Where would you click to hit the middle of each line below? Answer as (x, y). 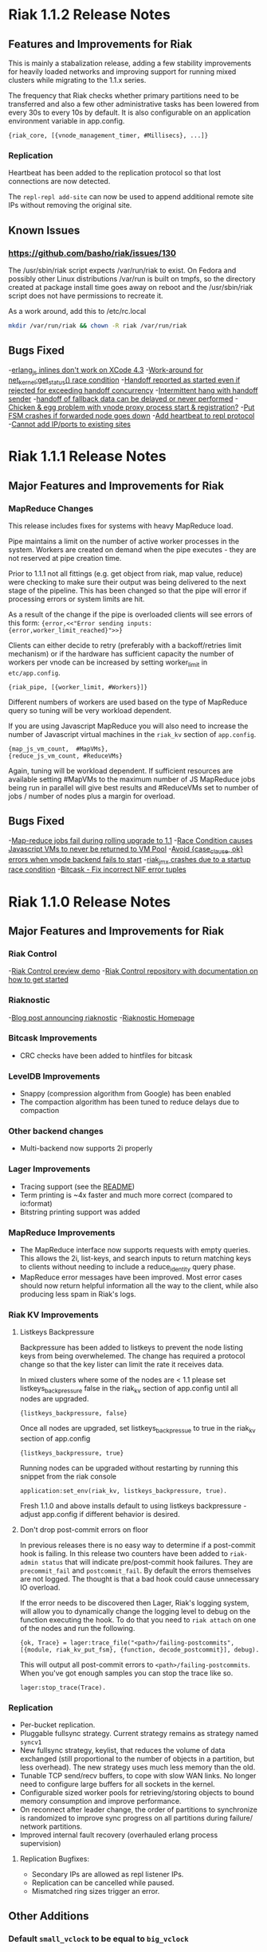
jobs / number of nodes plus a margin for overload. (92, 796)
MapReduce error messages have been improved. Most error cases (131, 1277)
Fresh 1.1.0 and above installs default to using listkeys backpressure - (133, 1505)
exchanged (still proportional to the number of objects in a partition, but (137, 1758)
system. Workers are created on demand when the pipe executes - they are (132, 550)
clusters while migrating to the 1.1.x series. (77, 80)
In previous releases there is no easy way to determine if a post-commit (137, 1545)
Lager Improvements (49, 1169)
